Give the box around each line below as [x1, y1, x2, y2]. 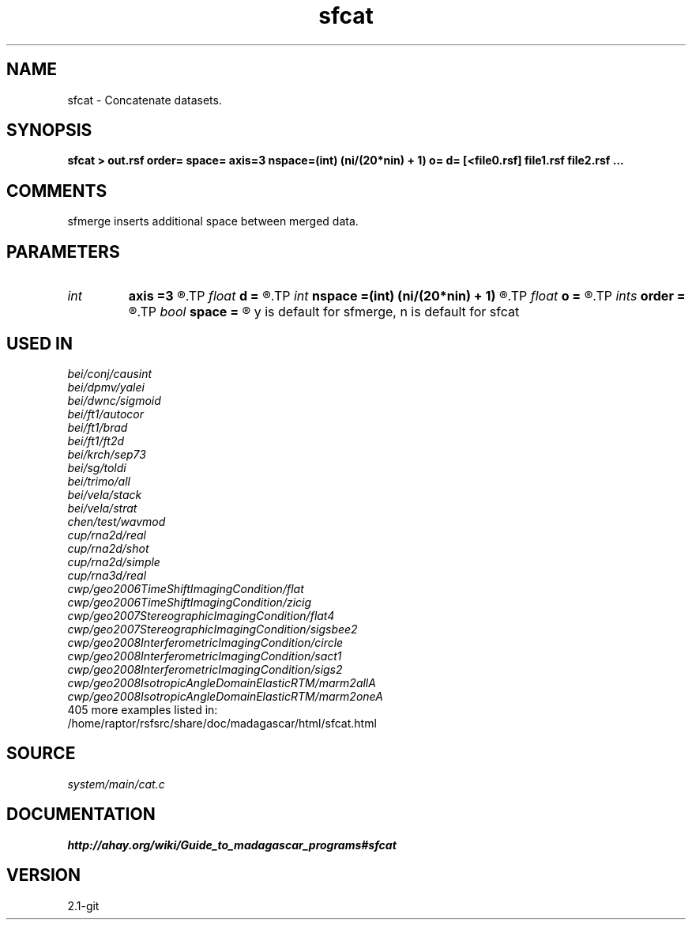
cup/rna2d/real [67, 527, 146, 542]
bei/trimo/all [67, 474, 130, 488]
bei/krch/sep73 [67, 447, 146, 461]
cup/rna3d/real [67, 568, 147, 582]
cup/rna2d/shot [67, 541, 149, 555]
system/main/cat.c [67, 777, 165, 791]
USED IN [6, 333, 73, 353]
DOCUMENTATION [6, 804, 156, 825]
